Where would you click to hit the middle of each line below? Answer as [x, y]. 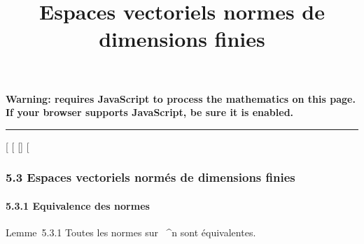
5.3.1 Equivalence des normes [78, 205]
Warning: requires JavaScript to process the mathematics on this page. [181, 98]
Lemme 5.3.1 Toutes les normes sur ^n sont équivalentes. [131, 232]
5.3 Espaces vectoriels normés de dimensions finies [150, 177]
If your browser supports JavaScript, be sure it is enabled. [150, 112]
